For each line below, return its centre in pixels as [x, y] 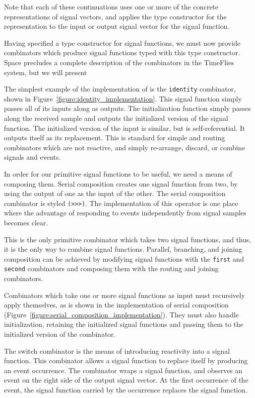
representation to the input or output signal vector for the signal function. [117, 26]
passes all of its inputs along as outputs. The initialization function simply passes [127, 108]
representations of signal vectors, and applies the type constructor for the [115, 16]
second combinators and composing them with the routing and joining [111, 268]
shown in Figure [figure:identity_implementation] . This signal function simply [123, 98]
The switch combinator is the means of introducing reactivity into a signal [117, 350]
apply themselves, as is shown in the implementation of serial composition [116, 305]
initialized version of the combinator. [60, 334]
